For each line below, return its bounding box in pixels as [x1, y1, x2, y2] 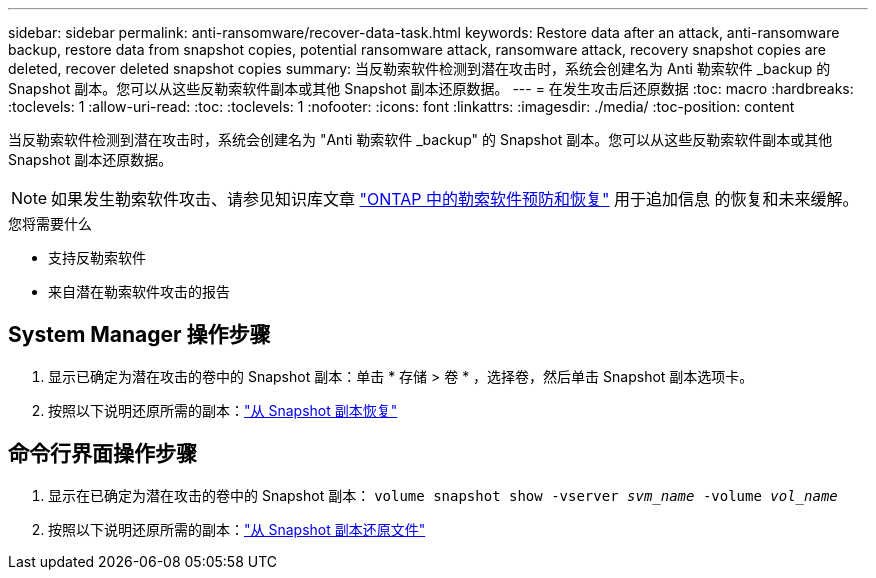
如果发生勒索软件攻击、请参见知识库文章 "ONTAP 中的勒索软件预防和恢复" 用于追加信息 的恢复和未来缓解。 [51, 189, 859, 209]
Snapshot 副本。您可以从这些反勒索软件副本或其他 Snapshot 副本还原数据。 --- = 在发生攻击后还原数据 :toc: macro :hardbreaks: [8, 80, 854, 97]
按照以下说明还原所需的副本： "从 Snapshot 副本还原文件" [48, 520, 426, 538]
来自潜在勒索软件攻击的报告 [48, 283, 230, 300]
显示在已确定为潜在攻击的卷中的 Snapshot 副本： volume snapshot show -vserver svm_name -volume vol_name [48, 486, 838, 504]
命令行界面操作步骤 [8, 441, 197, 467]
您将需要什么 [8, 215, 92, 232]
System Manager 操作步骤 [8, 322, 271, 348]
